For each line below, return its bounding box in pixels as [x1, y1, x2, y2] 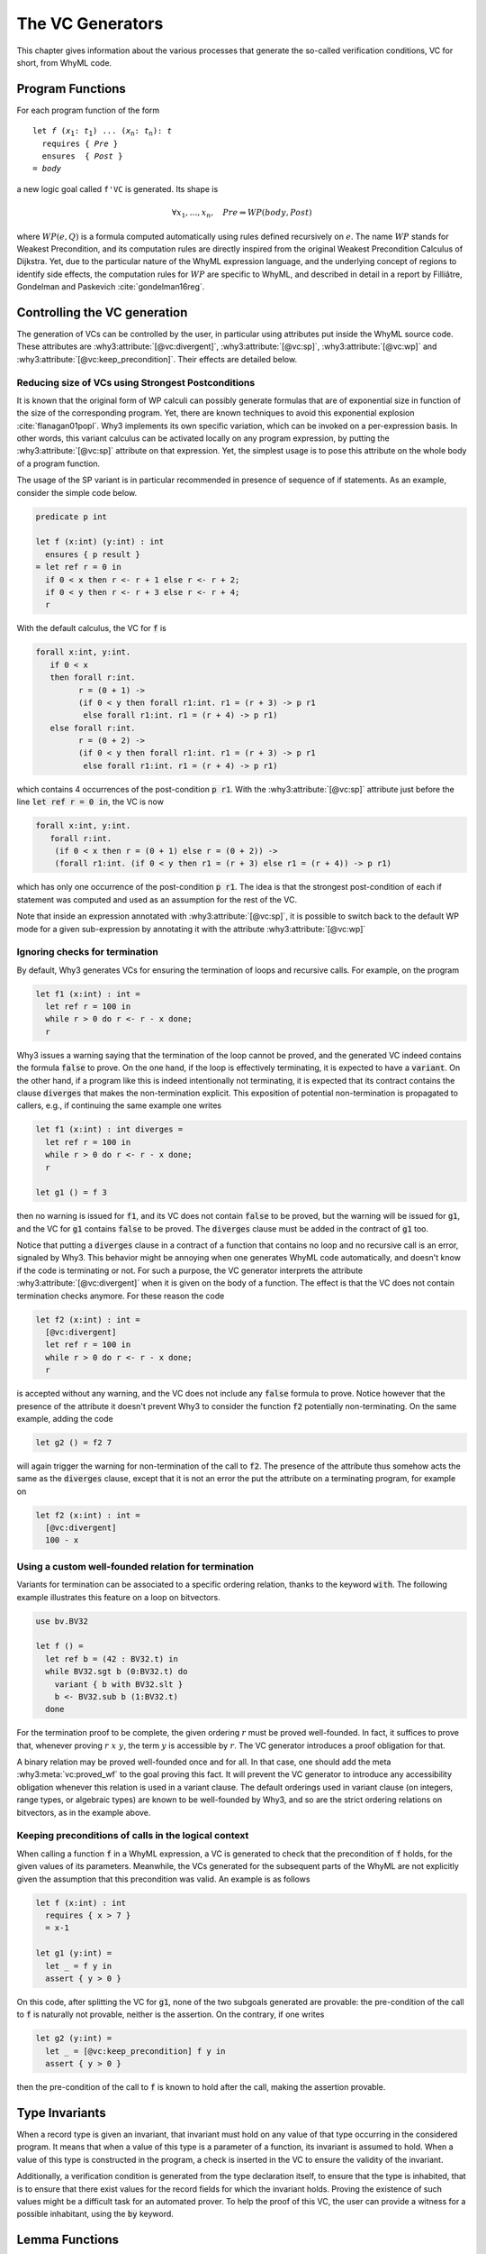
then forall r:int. [49, 673, 136, 683]
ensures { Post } [41, 151, 123, 161]
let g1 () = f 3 [35, 1187, 108, 1198]
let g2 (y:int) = [35, 2033, 112, 2044]
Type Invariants [16, 2105, 107, 2121]
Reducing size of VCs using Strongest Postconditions [16, 376, 256, 389]
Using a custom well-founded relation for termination [16, 1560, 254, 1572]
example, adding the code [16, 1413, 113, 1424]
